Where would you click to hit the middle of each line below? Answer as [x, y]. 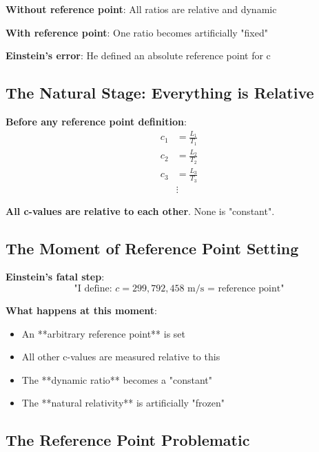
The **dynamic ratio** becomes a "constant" [117, 379]
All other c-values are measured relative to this [121, 357]
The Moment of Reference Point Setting [152, 248]
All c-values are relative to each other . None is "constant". [140, 210]
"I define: [93, 288]
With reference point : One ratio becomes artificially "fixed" [137, 32]
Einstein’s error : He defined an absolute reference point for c [138, 55]
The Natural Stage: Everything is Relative [160, 93]
